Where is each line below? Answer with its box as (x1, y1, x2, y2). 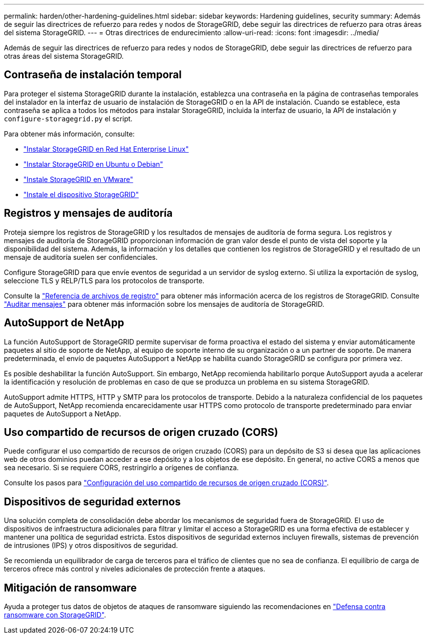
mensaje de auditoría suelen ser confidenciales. (4, 252, 158, 261)
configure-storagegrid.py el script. (4, 114, 133, 123)
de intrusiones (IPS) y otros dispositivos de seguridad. (4, 541, 178, 550)
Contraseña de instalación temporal (4, 68, 182, 81)
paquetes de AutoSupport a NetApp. (4, 409, 121, 418)
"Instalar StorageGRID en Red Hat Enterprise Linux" (23, 144, 189, 153)
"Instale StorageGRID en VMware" (23, 175, 133, 183)
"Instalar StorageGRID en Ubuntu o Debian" (23, 159, 163, 168)
